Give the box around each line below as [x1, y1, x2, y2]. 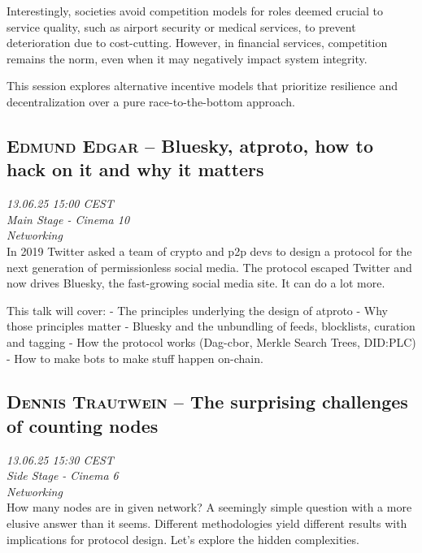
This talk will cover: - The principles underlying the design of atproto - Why [7, 301, 389, 318]
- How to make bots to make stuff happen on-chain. [7, 349, 263, 366]
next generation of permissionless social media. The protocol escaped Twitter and [7, 258, 412, 275]
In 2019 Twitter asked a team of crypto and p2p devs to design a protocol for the [7, 242, 412, 259]
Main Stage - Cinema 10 [7, 210, 130, 227]
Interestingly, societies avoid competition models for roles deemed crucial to [7, 2, 383, 19]
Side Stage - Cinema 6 [7, 467, 119, 484]
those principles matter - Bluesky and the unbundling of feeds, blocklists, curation [7, 318, 415, 335]
